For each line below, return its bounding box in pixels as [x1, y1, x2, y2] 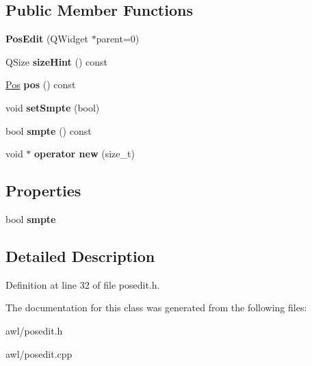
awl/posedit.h [5, 323, 63, 337]
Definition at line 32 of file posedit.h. [5, 277, 160, 291]
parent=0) [96, 31, 140, 46]
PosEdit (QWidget [5, 31, 88, 46]
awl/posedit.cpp [5, 346, 73, 361]
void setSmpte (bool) [5, 100, 100, 114]
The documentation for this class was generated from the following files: [5, 300, 307, 315]
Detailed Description [5, 245, 155, 266]
